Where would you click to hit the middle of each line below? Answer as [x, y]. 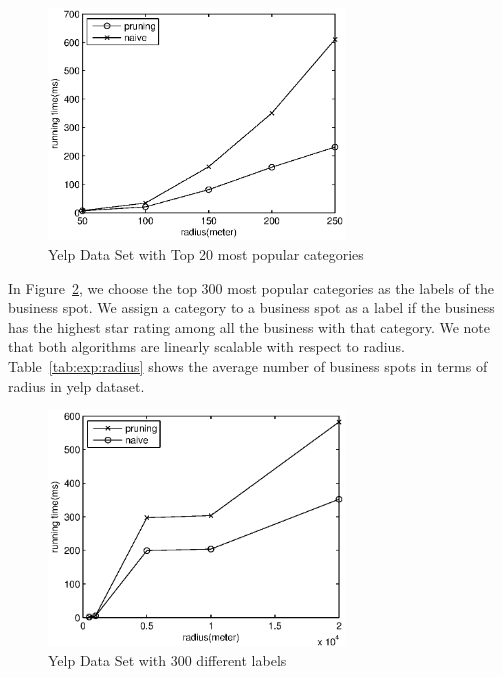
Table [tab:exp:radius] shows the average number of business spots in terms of [248, 365]
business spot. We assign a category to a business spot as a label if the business [251, 307]
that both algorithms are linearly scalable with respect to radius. [206, 346]
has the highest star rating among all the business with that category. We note [249, 326]
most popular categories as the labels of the [360, 287]
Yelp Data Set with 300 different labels [167, 659]
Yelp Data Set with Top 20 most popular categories [206, 253]
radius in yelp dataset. [76, 385]
